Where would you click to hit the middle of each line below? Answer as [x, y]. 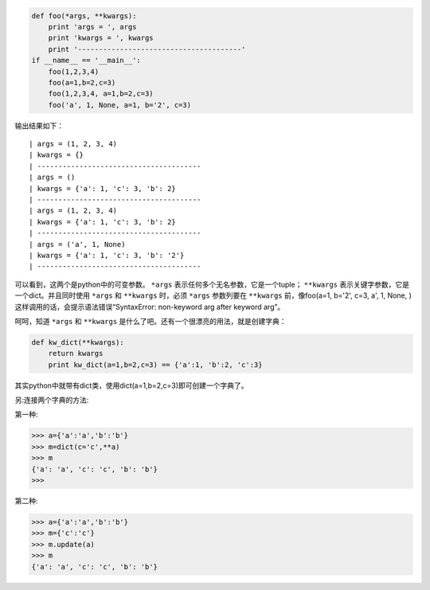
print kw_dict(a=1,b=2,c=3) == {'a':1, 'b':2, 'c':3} [155, 365]
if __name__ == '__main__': [86, 61]
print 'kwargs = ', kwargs [101, 38]
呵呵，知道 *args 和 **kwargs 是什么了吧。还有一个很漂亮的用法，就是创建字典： [150, 321]
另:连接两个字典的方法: [52, 400]
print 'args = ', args [92, 27]
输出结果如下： [39, 125]
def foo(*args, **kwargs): [84, 16]
